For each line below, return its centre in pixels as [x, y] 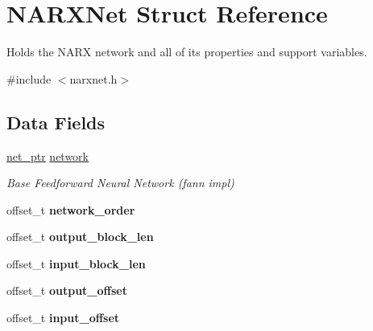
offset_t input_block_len [76, 263]
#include [29, 78]
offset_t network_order [71, 209]
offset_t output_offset [67, 290]
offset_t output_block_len [80, 237]
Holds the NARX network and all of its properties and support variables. [187, 52]
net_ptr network [48, 155]
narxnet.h [93, 78]
